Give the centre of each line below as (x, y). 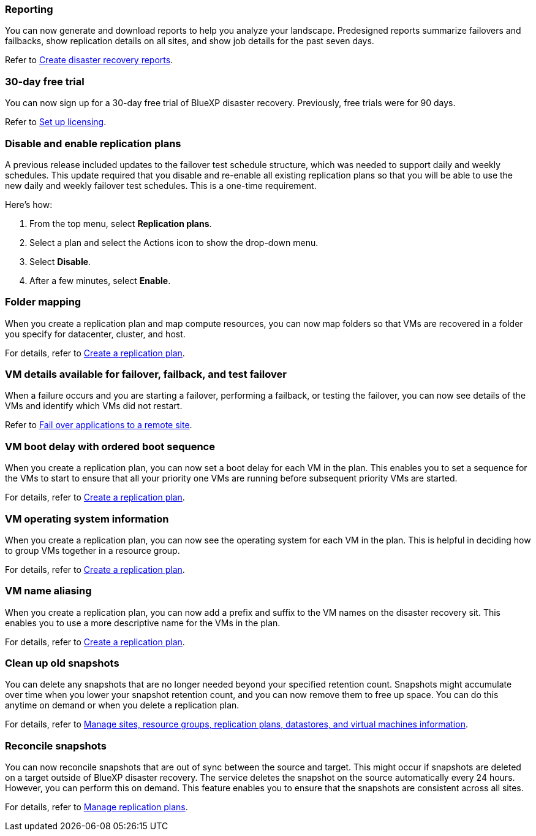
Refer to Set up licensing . (56, 122)
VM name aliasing (48, 591)
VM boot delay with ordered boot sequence (110, 446)
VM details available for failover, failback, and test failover (146, 374)
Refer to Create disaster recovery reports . (89, 60)
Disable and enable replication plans (93, 143)
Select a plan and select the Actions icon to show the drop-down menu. (174, 242)
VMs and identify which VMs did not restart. (94, 406)
